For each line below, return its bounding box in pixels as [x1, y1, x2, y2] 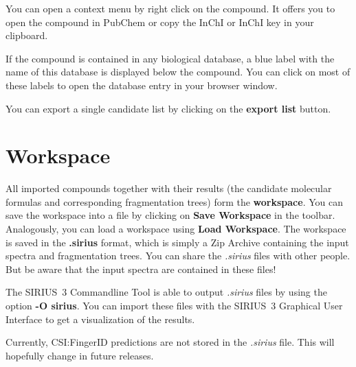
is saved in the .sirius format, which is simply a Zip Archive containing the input [5, 235, 349, 249]
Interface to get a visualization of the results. [5, 311, 195, 326]
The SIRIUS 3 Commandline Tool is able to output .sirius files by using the [5, 285, 327, 299]
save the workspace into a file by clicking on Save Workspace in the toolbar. [5, 208, 335, 222]
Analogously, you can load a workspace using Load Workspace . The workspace [5, 222, 346, 236]
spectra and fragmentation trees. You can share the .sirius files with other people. [5, 248, 351, 263]
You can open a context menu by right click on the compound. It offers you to [5, 1, 335, 15]
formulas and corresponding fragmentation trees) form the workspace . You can [5, 194, 343, 209]
